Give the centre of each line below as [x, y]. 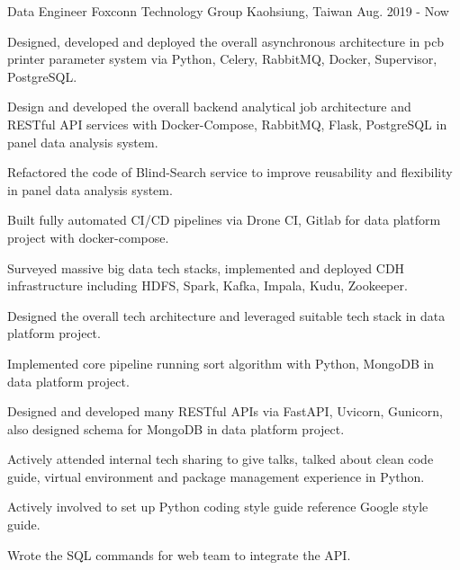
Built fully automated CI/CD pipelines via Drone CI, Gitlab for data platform [224, 220]
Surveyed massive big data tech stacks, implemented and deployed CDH [206, 267]
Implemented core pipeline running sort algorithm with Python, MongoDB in [221, 363]
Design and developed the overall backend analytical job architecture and [209, 107]
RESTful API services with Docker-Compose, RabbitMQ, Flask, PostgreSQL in [227, 124]
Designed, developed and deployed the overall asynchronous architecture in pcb [226, 41]
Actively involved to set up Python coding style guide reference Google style [218, 507]
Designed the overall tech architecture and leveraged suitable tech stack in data [226, 315]
